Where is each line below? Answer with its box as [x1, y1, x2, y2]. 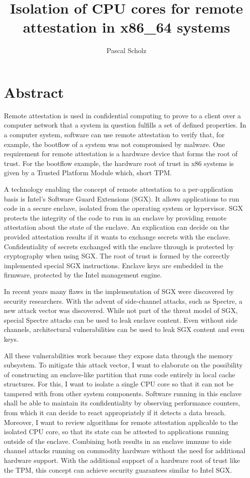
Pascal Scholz [107, 45, 146, 55]
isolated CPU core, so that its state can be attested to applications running [4, 426, 229, 437]
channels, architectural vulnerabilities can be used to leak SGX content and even [4, 324, 245, 334]
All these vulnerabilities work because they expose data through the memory [4, 350, 233, 360]
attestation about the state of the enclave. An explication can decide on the [4, 222, 230, 232]
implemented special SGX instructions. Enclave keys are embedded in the [4, 260, 223, 270]
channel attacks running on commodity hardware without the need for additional [4, 445, 246, 456]
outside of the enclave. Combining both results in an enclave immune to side [4, 436, 232, 446]
